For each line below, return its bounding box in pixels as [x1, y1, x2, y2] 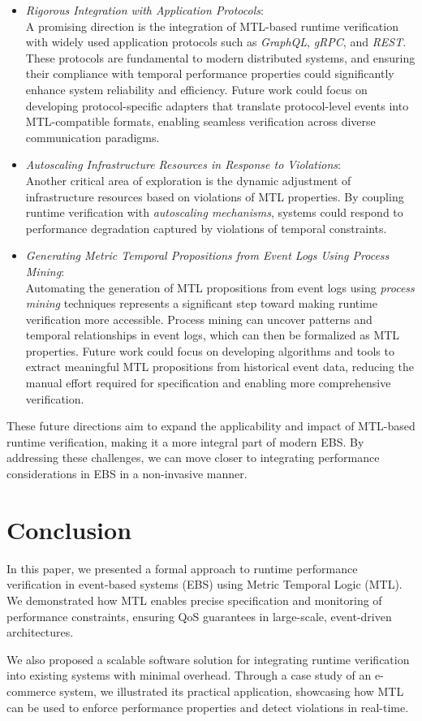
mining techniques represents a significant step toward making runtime [25, 295, 377, 312]
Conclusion [6, 512, 132, 546]
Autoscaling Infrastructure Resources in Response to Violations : [25, 156, 341, 173]
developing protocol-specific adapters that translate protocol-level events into [25, 97, 409, 114]
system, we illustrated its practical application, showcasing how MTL [59, 682, 404, 699]
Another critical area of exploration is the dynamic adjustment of [25, 171, 351, 188]
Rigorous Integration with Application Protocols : [25, 2, 264, 18]
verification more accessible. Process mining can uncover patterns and [25, 310, 372, 327]
